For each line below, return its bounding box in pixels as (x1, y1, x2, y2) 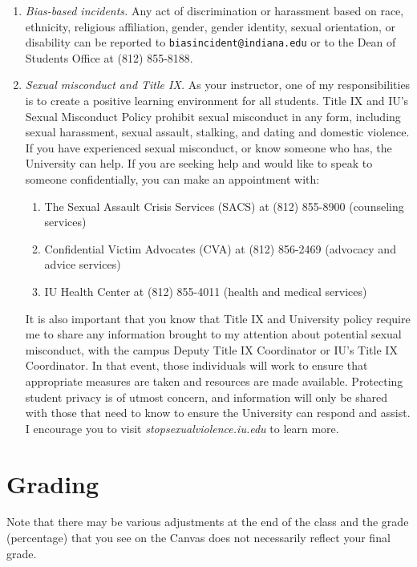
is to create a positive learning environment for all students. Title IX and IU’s (25, 92, 409, 109)
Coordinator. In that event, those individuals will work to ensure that (25, 357, 368, 374)
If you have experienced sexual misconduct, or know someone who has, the (25, 139, 392, 156)
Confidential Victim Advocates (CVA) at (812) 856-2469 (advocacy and (44, 240, 396, 257)
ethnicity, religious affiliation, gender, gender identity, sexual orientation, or (25, 18, 396, 34)
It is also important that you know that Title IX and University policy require (25, 310, 411, 326)
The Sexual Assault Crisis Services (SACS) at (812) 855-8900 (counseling (44, 197, 404, 214)
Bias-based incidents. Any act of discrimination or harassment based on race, (25, 2, 404, 18)
